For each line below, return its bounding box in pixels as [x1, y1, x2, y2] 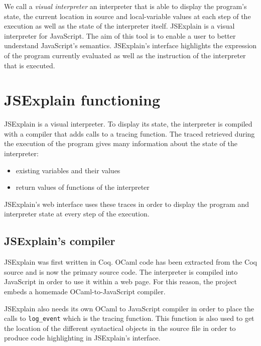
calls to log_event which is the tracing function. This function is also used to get [4, 313, 254, 323]
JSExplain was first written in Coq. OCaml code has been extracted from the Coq [4, 257, 257, 267]
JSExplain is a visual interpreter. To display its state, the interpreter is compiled [4, 119, 252, 129]
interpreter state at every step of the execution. [4, 208, 150, 219]
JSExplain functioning [4, 89, 160, 110]
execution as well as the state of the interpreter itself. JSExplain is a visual [4, 21, 235, 31]
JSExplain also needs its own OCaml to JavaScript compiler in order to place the [4, 303, 254, 313]
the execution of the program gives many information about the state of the [4, 138, 237, 149]
